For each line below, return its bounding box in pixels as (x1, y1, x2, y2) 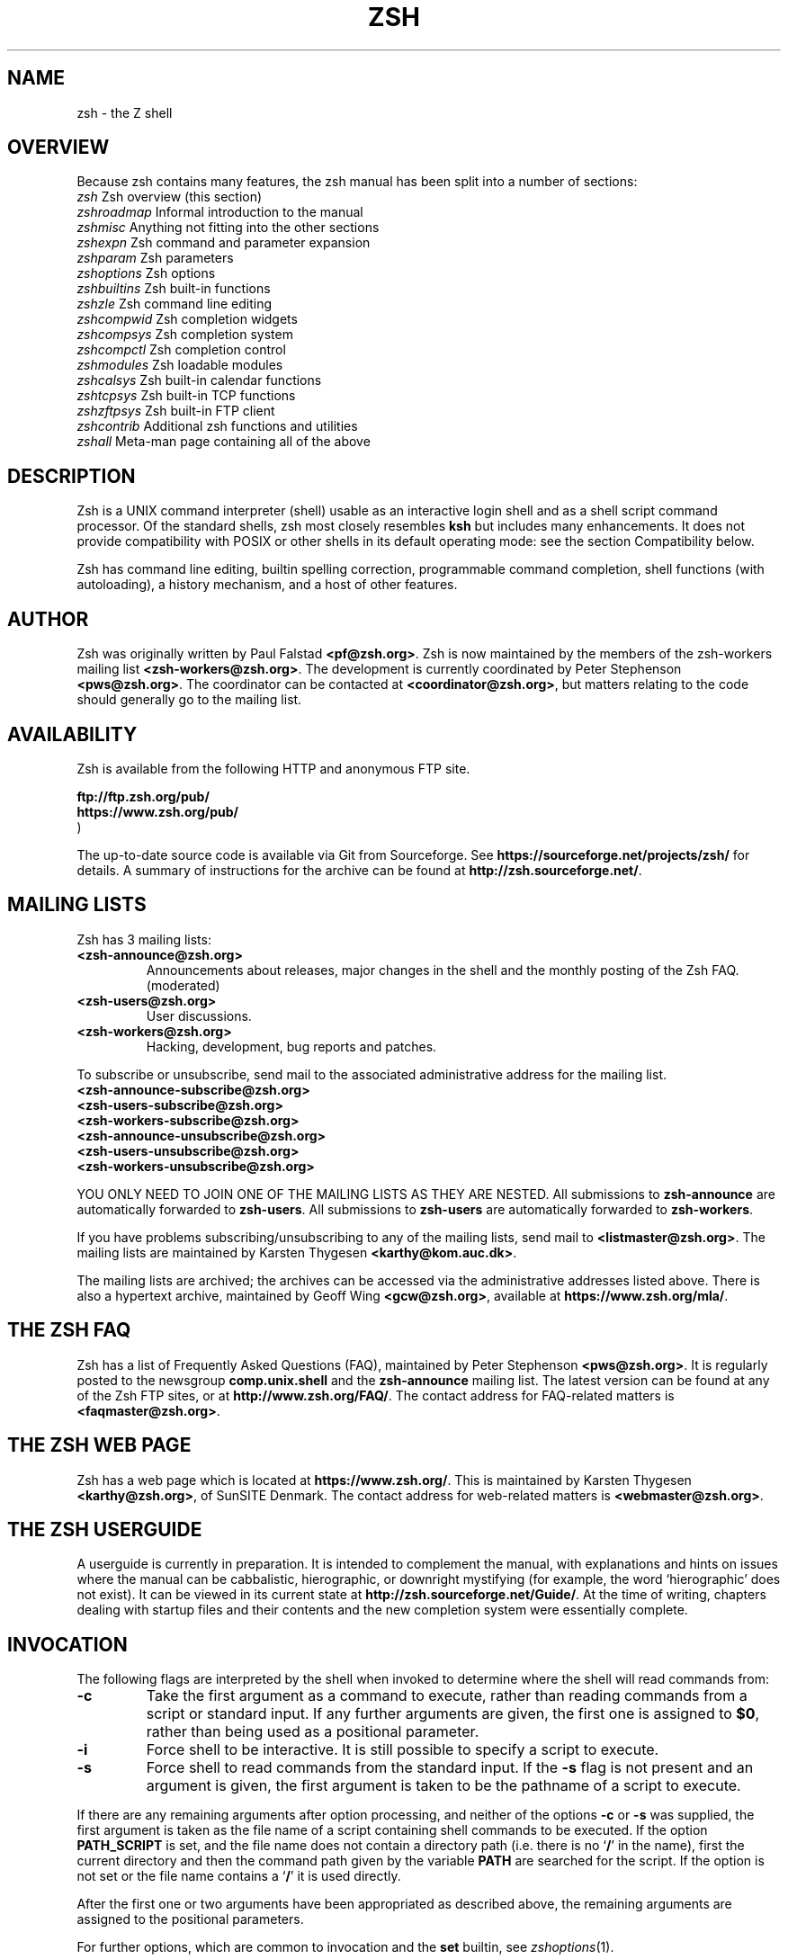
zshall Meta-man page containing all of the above (76, 434, 371, 450)
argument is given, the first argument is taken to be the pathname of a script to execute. (146, 1776, 741, 1795)
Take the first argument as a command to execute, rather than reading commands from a (146, 1686, 748, 1705)
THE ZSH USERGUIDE (7, 1517, 202, 1541)
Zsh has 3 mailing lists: (76, 931, 211, 947)
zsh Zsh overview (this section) (76, 189, 263, 205)
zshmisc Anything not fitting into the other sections (76, 219, 380, 236)
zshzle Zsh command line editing (76, 296, 272, 312)
